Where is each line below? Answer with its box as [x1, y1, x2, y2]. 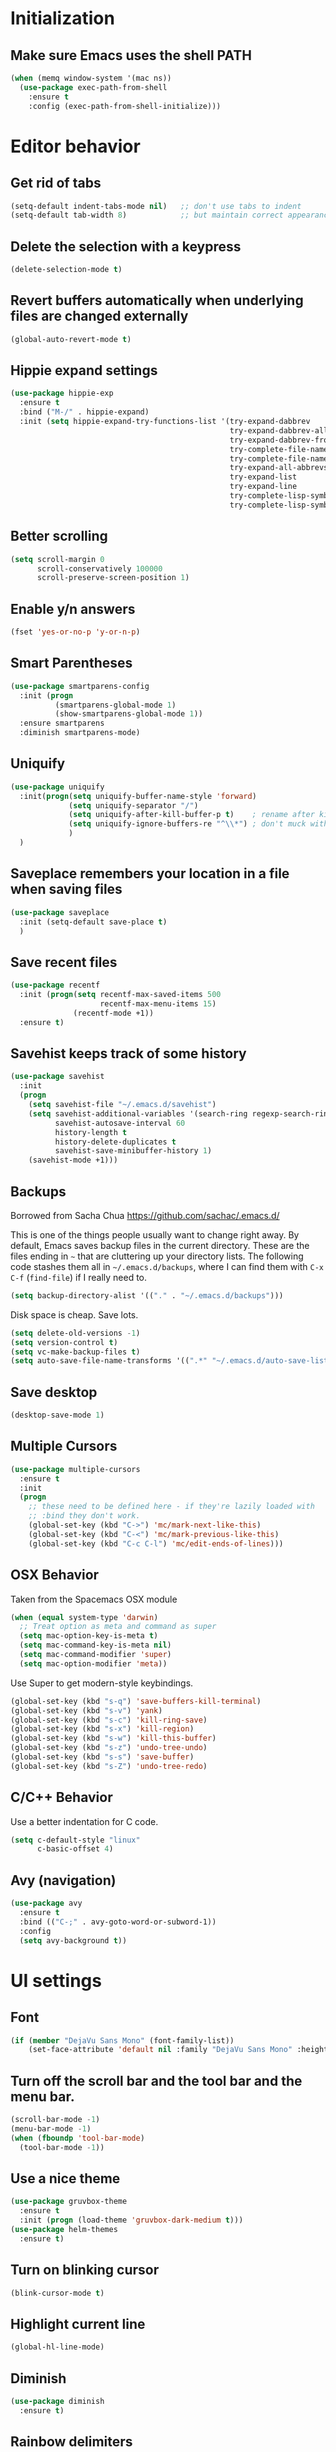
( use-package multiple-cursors [10, 1464, 141, 1474]
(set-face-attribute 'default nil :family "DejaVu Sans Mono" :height [28, 2045, 329, 2055]
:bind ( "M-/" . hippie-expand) [19, 407, 150, 417]
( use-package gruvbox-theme [10, 2197, 128, 2207]
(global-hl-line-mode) [10, 2342, 105, 2352]
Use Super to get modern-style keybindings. [10, 1677, 194, 1689]
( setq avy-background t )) [19, 1935, 128, 1946]
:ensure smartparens [19, 718, 105, 729]
